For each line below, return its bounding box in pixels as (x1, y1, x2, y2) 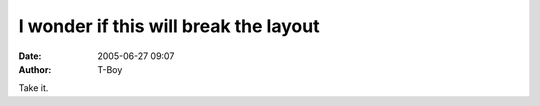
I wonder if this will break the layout (18, 15, 320, 37)
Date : (18, 50, 42, 62)
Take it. (18, 82, 49, 94)
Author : (18, 63, 52, 75)
